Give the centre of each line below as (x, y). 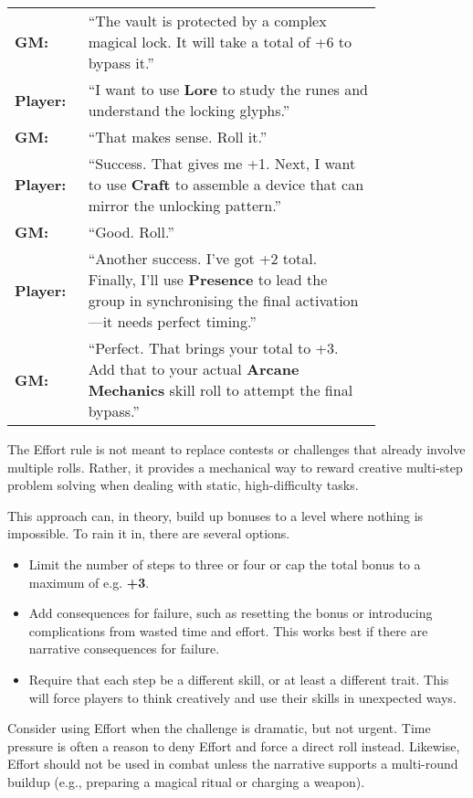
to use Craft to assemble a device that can (226, 184)
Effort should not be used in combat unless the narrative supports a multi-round (233, 764)
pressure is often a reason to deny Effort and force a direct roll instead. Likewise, (234, 745)
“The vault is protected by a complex (207, 21)
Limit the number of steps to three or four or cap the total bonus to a (225, 564)
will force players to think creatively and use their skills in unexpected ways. (242, 697)
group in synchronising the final (189, 300)
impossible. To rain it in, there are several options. (149, 533)
